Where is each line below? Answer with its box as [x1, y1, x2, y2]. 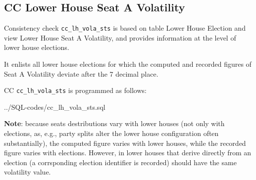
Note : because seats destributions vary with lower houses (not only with [4, 118, 225, 129]
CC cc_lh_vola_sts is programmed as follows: [4, 85, 147, 95]
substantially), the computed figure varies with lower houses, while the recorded [4, 137, 246, 148]
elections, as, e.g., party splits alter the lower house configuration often [4, 128, 219, 138]
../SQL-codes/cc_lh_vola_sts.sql [4, 101, 105, 112]
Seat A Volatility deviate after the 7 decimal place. [4, 68, 158, 79]
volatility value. [4, 167, 51, 177]
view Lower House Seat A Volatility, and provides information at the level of [4, 32, 236, 43]
